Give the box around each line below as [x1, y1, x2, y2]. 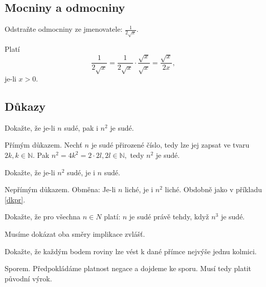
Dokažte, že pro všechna [5, 211, 81, 222]
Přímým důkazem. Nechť [5, 139, 82, 150]
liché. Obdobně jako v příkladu [165, 184, 262, 195]
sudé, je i [66, 167, 95, 177]
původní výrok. [5, 273, 52, 283]
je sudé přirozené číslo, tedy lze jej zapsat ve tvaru [91, 139, 250, 150]
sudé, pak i [64, 122, 98, 133]
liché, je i [124, 184, 153, 195]
